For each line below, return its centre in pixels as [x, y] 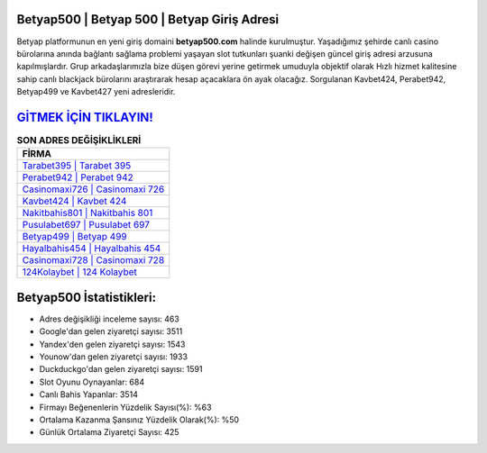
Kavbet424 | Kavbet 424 [74, 201]
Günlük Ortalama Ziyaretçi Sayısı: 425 [109, 432]
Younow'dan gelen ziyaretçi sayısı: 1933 [114, 357]
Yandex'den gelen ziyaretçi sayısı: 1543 [112, 344]
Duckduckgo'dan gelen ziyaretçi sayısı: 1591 [121, 369]
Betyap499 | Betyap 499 [74, 237]
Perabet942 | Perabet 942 [78, 177]
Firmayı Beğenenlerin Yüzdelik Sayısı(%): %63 [125, 407]
